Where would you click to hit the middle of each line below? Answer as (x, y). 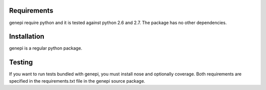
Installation (27, 37)
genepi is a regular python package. (46, 48)
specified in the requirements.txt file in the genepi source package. (77, 81)
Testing (21, 62)
